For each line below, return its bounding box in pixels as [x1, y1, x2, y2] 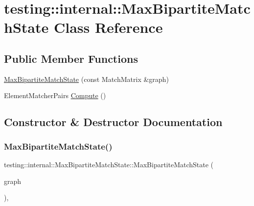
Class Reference [53, 17, 163, 37]
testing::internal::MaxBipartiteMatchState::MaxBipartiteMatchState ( [4, 159, 214, 169]
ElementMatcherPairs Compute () [4, 90, 106, 101]
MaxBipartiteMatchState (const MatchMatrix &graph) [4, 74, 169, 84]
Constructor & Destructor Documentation [4, 114, 223, 129]
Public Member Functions [4, 51, 138, 66]
